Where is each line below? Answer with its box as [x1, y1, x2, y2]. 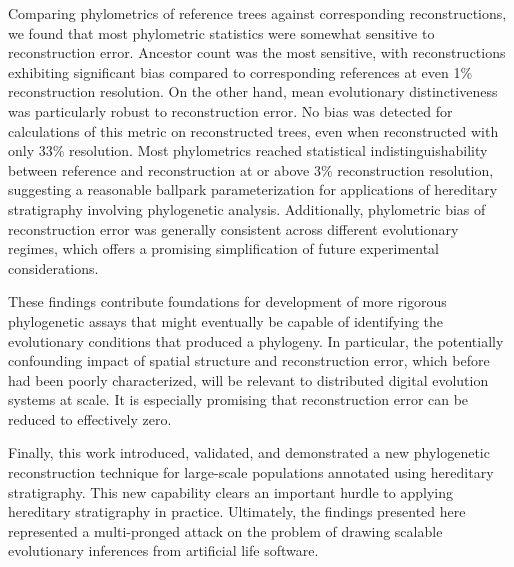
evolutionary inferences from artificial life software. [8, 540, 319, 561]
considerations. [8, 257, 99, 278]
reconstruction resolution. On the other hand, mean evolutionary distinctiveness [8, 81, 498, 102]
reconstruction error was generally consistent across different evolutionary [8, 218, 459, 239]
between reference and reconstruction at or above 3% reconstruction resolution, [8, 159, 494, 180]
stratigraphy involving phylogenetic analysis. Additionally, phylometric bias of [8, 198, 486, 219]
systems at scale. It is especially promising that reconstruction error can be [8, 389, 469, 410]
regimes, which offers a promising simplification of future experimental [8, 238, 440, 259]
